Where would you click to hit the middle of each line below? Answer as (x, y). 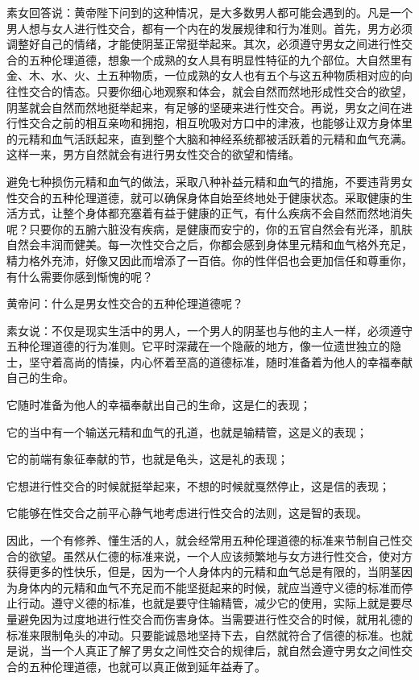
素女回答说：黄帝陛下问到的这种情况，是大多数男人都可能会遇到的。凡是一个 (209, 12)
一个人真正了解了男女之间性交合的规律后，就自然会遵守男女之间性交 (232, 651)
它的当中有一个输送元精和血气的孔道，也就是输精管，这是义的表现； (187, 431)
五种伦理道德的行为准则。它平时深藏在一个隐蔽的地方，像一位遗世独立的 (198, 346)
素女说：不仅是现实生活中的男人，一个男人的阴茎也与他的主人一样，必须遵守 (209, 330)
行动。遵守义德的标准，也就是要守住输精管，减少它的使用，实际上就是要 (209, 603)
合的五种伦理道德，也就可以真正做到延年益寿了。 (136, 666)
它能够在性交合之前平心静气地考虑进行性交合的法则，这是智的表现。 (187, 513)
